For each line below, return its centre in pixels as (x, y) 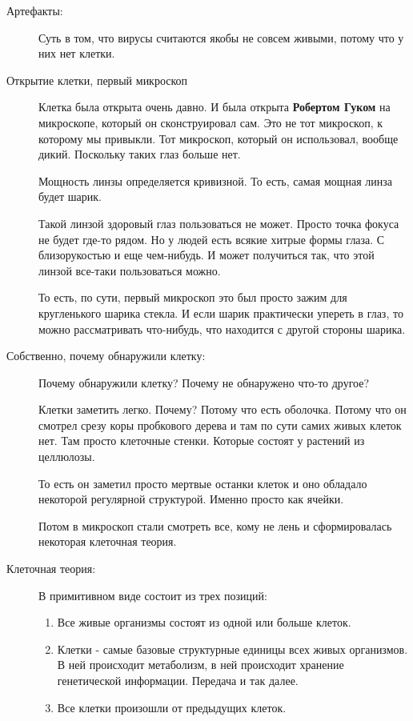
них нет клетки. (77, 53)
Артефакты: (35, 10)
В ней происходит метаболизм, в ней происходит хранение (200, 665)
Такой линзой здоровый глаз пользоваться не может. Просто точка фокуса (219, 223)
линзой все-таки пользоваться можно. (130, 270)
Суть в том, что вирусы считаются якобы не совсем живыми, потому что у (221, 37)
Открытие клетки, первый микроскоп (97, 80)
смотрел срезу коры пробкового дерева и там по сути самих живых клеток (220, 425)
